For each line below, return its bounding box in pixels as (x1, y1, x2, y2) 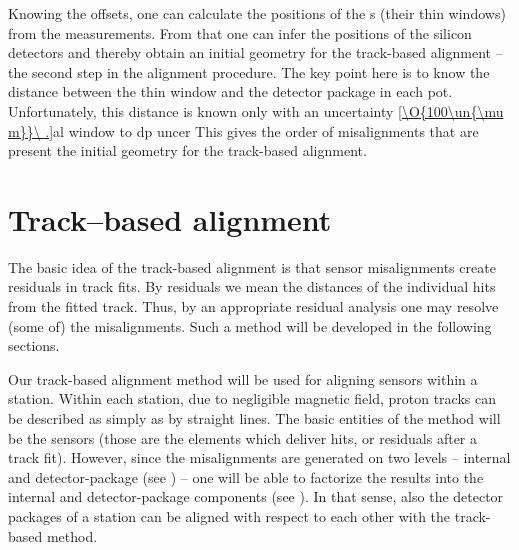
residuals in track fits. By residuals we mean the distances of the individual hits (8, 276, 496, 297)
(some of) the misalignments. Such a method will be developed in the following (8, 315, 492, 336)
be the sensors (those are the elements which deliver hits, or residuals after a (8, 427, 478, 448)
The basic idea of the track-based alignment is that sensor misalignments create (8, 256, 496, 277)
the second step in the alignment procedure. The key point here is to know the (8, 61, 490, 82)
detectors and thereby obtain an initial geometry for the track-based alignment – (8, 42, 503, 63)
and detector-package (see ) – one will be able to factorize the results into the (8, 466, 484, 487)
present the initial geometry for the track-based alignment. (8, 140, 367, 161)
